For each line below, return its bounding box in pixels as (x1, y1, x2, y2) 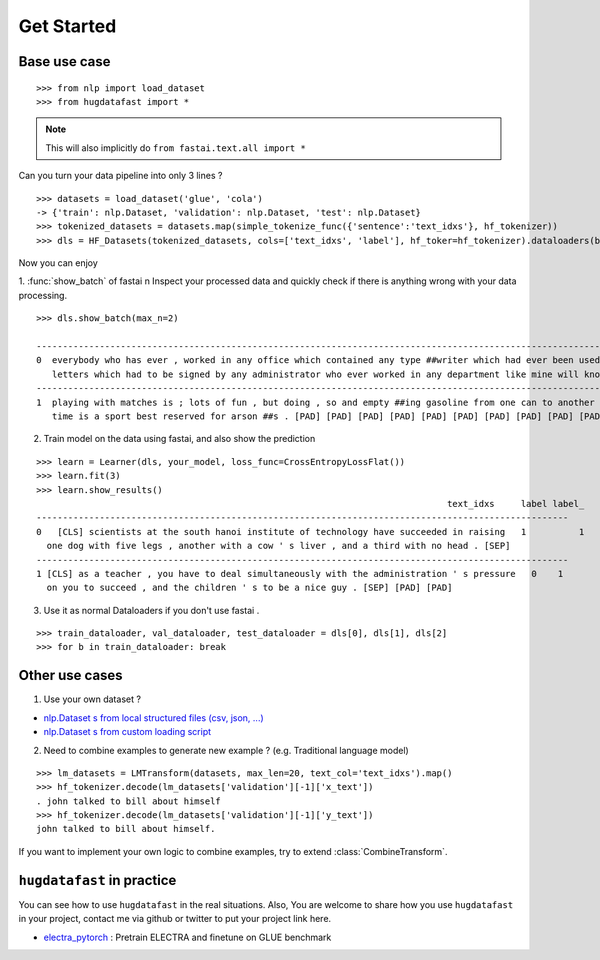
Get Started (18, 15, 117, 37)
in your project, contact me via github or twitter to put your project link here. (18, 913, 332, 925)
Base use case (18, 53, 111, 70)
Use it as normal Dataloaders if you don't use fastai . (43, 604, 260, 616)
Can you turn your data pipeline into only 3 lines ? (18, 170, 223, 182)
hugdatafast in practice (18, 871, 177, 889)
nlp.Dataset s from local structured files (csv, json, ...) (43, 711, 264, 724)
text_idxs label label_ (446, 498, 585, 509)
